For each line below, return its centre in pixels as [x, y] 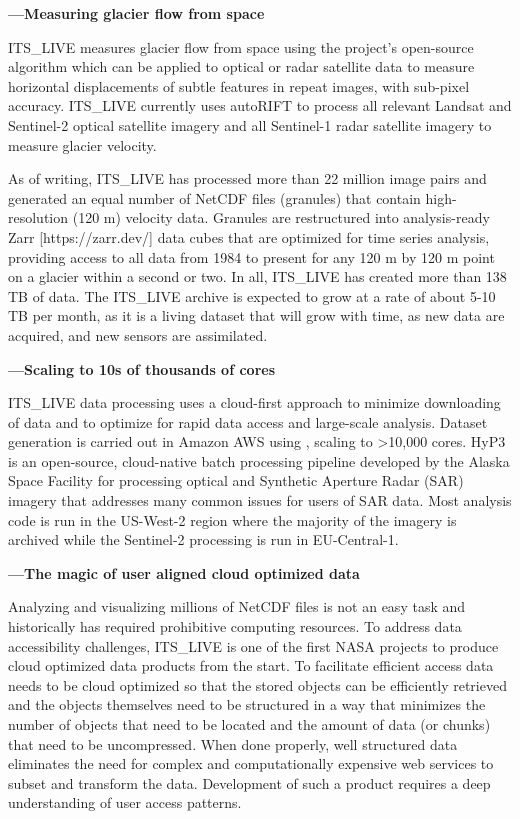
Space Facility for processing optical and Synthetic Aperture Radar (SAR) [236, 480]
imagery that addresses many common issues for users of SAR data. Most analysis [260, 500]
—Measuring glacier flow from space [136, 13]
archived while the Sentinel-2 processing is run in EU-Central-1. [203, 539]
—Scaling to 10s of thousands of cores [142, 368]
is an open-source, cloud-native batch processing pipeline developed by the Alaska [259, 460]
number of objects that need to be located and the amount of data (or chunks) [249, 724]
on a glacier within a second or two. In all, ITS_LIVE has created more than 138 [257, 276]
